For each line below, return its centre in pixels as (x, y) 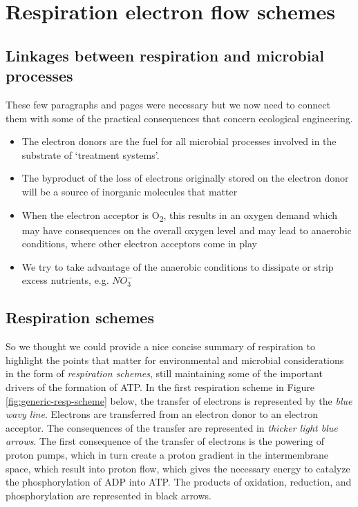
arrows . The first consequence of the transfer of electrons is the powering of (165, 441)
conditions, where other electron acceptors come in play (139, 243)
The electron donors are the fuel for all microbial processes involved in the (179, 141)
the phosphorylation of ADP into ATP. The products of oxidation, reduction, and (179, 482)
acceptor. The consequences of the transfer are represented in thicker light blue (172, 427)
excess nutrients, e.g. (65, 280)
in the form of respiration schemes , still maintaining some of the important (164, 373)
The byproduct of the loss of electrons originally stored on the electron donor (185, 178)
